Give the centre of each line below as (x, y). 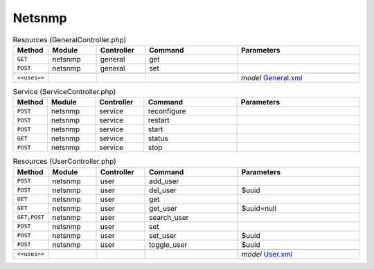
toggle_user (168, 244)
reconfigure (167, 111)
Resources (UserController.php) (65, 161)
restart (159, 120)
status (158, 138)
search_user (169, 217)
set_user (163, 235)
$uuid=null (259, 208)
